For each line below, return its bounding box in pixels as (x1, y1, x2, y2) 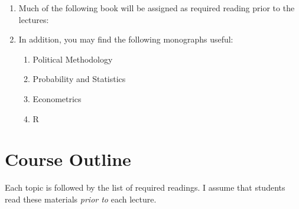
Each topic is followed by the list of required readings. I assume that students (5, 181, 285, 194)
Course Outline (5, 147, 131, 171)
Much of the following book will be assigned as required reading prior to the (18, 2, 295, 14)
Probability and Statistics (32, 73, 126, 85)
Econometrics (32, 92, 82, 105)
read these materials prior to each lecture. (5, 192, 157, 205)
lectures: (18, 13, 49, 25)
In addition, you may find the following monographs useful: (18, 33, 233, 45)
